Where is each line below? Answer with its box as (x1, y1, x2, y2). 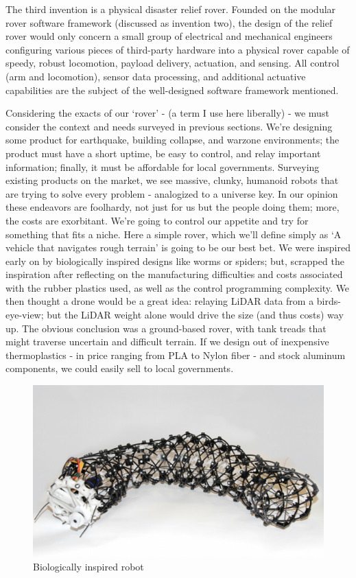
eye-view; (5, 308, 44, 322)
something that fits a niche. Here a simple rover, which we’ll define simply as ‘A (5, 227, 342, 241)
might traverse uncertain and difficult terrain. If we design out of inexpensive (5, 334, 329, 349)
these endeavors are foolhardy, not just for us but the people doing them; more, (5, 200, 340, 214)
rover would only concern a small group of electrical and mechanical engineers (5, 29, 333, 43)
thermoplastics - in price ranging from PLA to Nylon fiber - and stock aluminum (5, 347, 346, 362)
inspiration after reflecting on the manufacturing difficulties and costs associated (5, 267, 343, 281)
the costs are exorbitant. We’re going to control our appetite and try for (5, 213, 309, 227)
